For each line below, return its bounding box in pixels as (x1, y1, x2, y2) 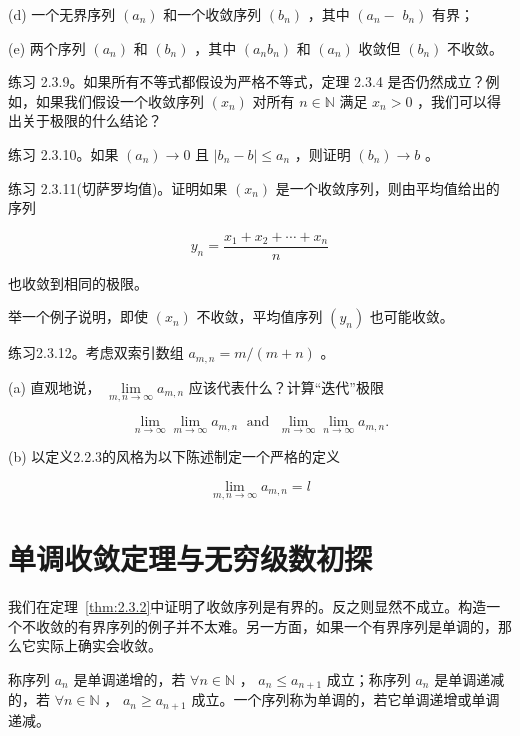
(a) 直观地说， (8, 376, 101, 397)
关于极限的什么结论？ (21, 110, 162, 131)
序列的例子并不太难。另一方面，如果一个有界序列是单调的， (105, 615, 498, 636)
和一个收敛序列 (163, 4, 262, 24)
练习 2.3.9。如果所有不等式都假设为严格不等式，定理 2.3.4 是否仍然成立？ (8, 71, 486, 92)
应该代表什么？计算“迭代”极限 (188, 376, 384, 397)
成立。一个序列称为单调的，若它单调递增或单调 (191, 689, 500, 710)
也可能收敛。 (369, 306, 454, 327)
